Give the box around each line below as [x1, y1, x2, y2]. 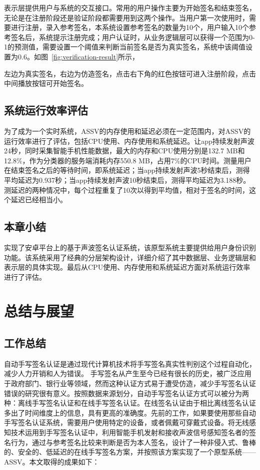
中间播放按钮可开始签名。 [4, 78, 88, 88]
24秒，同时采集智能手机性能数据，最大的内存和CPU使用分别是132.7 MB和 [4, 145, 245, 156]
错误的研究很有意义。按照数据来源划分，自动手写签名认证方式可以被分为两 [4, 388, 249, 398]
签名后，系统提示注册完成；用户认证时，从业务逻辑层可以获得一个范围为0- [10, 31, 255, 42]
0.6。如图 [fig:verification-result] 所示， [17, 51, 139, 61]
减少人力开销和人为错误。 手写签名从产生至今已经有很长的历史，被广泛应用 [4, 368, 251, 379]
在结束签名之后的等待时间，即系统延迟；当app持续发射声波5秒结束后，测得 [4, 165, 250, 175]
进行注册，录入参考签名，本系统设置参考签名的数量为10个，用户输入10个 [10, 22, 249, 32]
